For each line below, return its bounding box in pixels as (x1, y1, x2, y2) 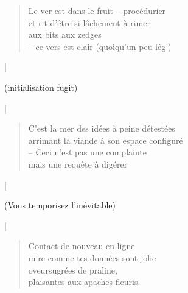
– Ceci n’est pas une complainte (28, 146, 147, 158)
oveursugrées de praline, (28, 263, 117, 276)
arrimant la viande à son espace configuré (28, 133, 183, 146)
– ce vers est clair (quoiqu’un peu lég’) (28, 40, 172, 52)
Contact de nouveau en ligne (28, 239, 135, 252)
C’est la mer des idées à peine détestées (28, 122, 175, 135)
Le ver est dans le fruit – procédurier (28, 4, 166, 16)
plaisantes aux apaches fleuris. (28, 275, 141, 288)
